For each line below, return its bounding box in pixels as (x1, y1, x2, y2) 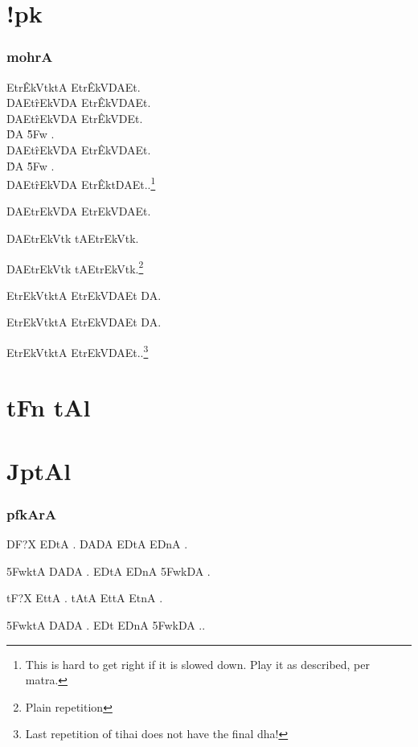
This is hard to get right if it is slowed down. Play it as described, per (25, 655, 370, 672)
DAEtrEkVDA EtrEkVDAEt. (6, 203, 151, 220)
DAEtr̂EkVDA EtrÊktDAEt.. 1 (6, 174, 156, 192)
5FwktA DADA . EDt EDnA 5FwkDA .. (6, 617, 206, 634)
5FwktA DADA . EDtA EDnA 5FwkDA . (6, 562, 211, 579)
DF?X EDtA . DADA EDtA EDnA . (6, 536, 188, 552)
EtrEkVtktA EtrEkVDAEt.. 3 (6, 342, 149, 360)
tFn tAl (6, 391, 91, 424)
